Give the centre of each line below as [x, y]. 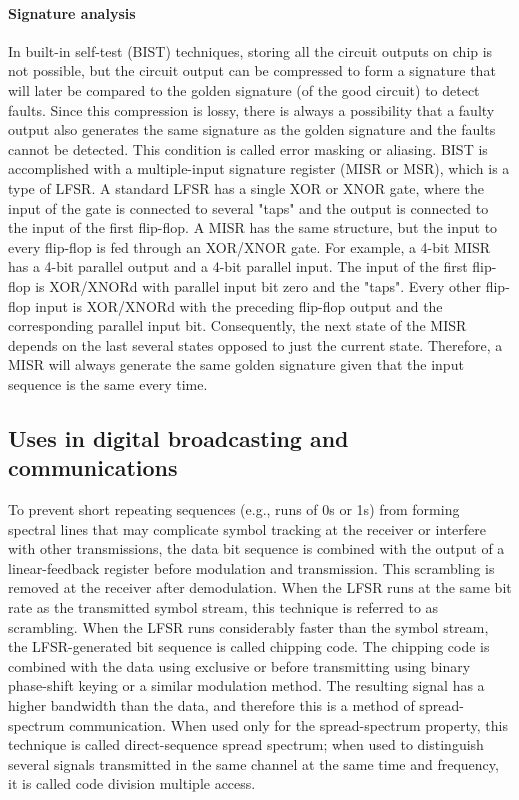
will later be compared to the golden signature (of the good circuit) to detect [244, 89]
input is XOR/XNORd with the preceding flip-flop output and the [239, 305]
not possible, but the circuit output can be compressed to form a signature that [252, 70]
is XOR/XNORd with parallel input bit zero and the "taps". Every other [258, 285]
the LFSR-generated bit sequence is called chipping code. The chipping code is [249, 646]
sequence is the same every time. [108, 383]
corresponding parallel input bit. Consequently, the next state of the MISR [237, 325]
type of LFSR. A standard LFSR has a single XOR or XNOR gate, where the [246, 187]
